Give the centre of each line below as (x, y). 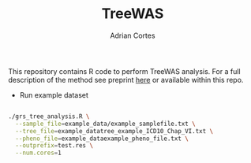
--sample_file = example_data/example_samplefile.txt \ (105, 124)
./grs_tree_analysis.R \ (49, 116)
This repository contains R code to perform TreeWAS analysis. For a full (124, 71)
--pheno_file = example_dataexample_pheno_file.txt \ (102, 139)
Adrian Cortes (133, 35)
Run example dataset (54, 94)
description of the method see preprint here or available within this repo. (126, 80)
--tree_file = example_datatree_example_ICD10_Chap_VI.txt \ (114, 131)
